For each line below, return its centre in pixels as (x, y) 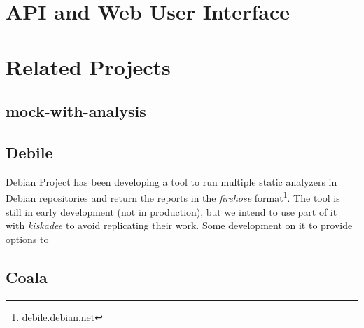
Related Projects (88, 66)
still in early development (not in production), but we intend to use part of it (171, 211)
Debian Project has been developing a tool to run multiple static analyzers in (171, 181)
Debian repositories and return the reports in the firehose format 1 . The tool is (173, 197)
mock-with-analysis (76, 111)
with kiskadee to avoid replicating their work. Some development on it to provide (179, 225)
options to (27, 239)
